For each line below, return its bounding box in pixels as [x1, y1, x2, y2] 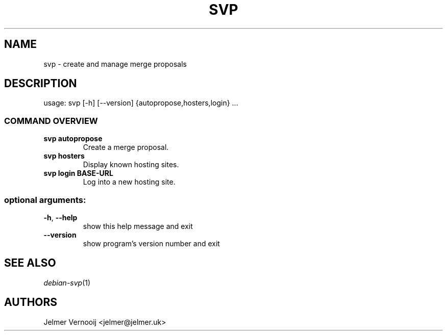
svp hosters [43, 151, 85, 161]
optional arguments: [4, 194, 86, 205]
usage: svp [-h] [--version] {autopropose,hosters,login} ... [43, 98, 238, 108]
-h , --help [43, 213, 78, 222]
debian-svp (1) [43, 278, 91, 287]
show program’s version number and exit [83, 239, 220, 248]
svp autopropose [43, 134, 103, 143]
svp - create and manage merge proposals [43, 59, 187, 68]
